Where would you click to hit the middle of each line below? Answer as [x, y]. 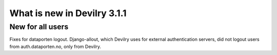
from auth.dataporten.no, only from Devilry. [55, 46]
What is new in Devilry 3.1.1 [68, 13]
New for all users [39, 27]
